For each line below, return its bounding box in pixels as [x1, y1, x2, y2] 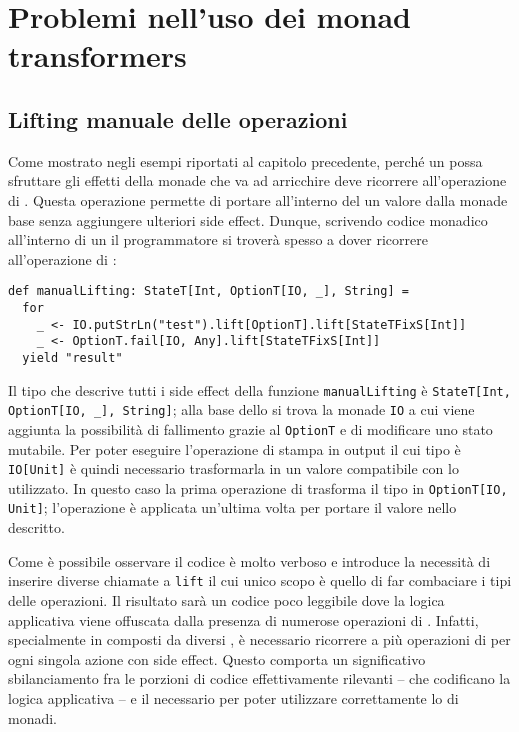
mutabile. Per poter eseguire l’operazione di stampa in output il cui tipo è [8, 438, 461, 459]
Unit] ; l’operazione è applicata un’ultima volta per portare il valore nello [8, 497, 457, 518]
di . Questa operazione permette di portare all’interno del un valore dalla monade [8, 189, 508, 210]
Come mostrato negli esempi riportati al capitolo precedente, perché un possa [8, 150, 483, 171]
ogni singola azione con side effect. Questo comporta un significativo [8, 648, 426, 669]
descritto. [8, 517, 65, 538]
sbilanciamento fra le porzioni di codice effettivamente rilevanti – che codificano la [8, 668, 511, 689]
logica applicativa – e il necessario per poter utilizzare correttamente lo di [8, 687, 459, 708]
